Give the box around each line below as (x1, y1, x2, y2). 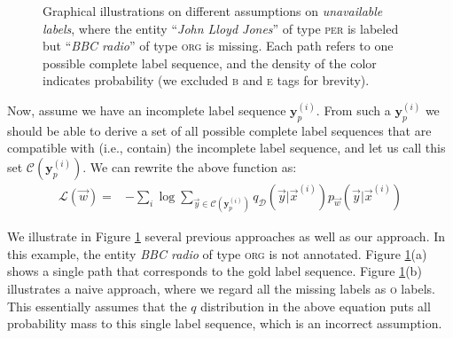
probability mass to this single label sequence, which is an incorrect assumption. (7, 314, 442, 333)
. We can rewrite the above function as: (82, 157, 297, 176)
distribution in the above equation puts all (200, 296, 431, 315)
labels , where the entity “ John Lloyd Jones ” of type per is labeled (43, 19, 399, 37)
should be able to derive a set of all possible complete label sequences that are (7, 121, 432, 139)
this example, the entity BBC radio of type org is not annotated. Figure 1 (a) (7, 244, 427, 263)
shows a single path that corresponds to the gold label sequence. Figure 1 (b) (7, 262, 422, 280)
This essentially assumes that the (7, 296, 187, 315)
